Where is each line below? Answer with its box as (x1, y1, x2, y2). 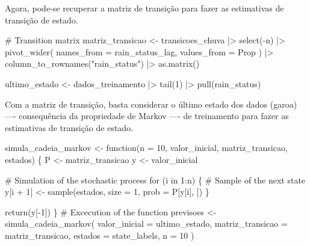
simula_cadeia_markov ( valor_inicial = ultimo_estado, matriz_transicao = (5, 217, 288, 230)
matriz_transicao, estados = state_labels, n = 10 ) (5, 229, 194, 241)
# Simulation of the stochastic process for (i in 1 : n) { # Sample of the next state (5, 173, 306, 186)
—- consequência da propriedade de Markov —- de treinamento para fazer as (5, 109, 289, 122)
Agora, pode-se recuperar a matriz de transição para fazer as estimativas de (5, 2, 284, 14)
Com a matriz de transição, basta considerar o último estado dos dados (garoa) (5, 97, 297, 110)
